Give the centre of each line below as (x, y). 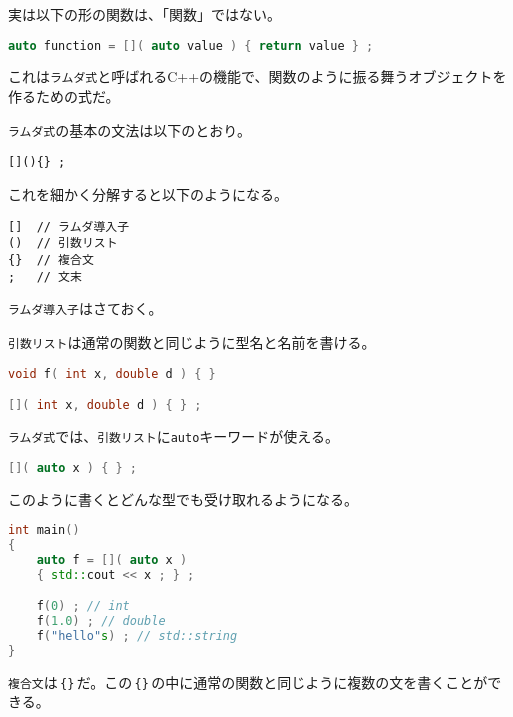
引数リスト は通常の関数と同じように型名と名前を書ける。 (192, 341)
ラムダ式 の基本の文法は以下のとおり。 (129, 129)
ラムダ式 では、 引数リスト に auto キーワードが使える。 (173, 435)
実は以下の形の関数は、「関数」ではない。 (144, 14)
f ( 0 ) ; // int (83, 606)
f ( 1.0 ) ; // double (101, 621)
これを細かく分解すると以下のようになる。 (148, 194)
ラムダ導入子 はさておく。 (85, 308)
